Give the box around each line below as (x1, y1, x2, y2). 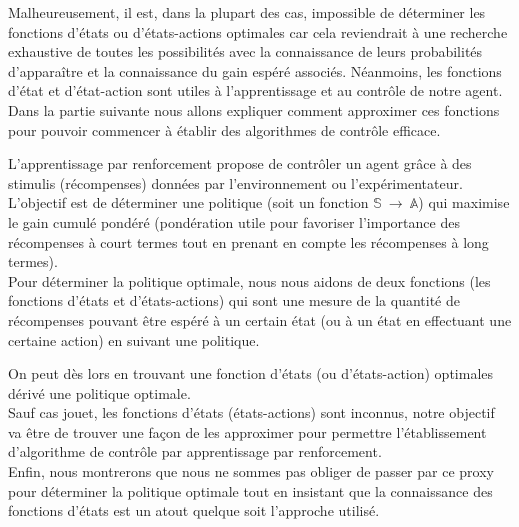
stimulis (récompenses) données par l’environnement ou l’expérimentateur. (8, 172, 463, 193)
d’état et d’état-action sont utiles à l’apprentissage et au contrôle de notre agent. (8, 80, 503, 101)
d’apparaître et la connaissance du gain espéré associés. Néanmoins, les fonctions (8, 60, 502, 81)
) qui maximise (418, 192, 510, 213)
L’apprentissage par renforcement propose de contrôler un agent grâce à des (8, 153, 472, 174)
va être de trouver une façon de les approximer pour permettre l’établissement (8, 421, 487, 442)
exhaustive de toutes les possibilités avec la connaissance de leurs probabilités (8, 41, 483, 62)
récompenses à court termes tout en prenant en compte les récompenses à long (8, 231, 489, 252)
